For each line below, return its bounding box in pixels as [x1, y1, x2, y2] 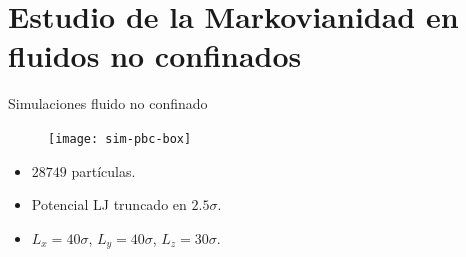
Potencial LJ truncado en [31, 194, 187, 215]
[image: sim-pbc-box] [48, 131, 192, 146]
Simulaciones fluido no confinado [8, 93, 208, 114]
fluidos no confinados [8, 35, 302, 76]
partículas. [71, 160, 136, 181]
